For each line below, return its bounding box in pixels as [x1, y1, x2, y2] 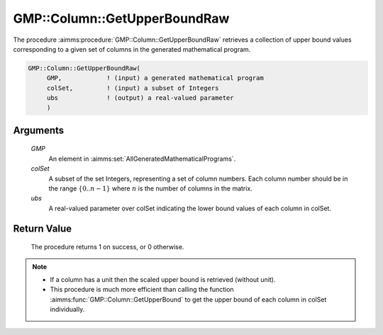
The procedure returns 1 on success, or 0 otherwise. [30, 243, 184, 251]
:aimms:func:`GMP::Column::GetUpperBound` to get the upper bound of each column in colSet [50, 295, 327, 304]
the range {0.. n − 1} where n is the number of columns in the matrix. [48, 184, 253, 193]
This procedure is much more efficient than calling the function [50, 285, 234, 294]
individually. [50, 305, 85, 314]
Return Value [13, 222, 72, 234]
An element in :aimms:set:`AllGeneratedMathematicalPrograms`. [48, 154, 236, 163]
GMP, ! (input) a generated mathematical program [46, 74, 264, 82]
